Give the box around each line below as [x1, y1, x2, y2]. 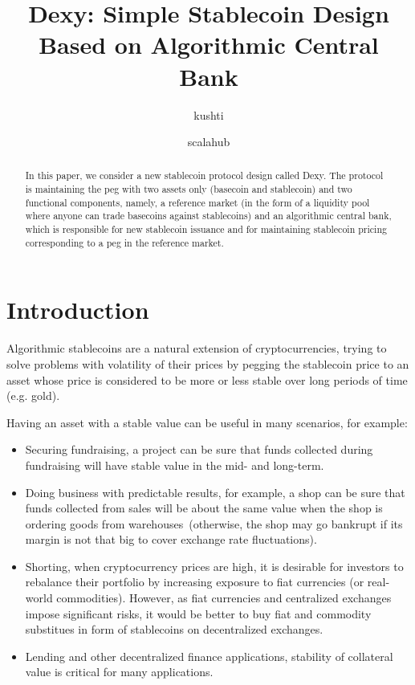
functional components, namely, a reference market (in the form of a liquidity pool [25, 195, 370, 209]
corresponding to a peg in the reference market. [25, 235, 224, 249]
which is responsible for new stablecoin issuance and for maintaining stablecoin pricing [25, 222, 387, 236]
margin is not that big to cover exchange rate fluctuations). [25, 531, 317, 548]
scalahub [187, 133, 230, 150]
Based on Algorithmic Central [39, 28, 379, 61]
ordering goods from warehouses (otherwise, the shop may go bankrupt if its [25, 515, 403, 532]
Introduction [6, 293, 149, 326]
